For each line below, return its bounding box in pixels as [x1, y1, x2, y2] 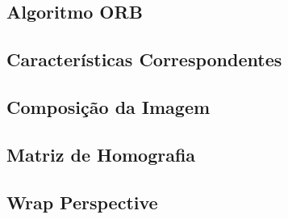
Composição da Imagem [6, 94, 211, 119]
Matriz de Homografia [6, 141, 196, 166]
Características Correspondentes [6, 47, 282, 72]
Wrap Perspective [6, 189, 158, 214]
